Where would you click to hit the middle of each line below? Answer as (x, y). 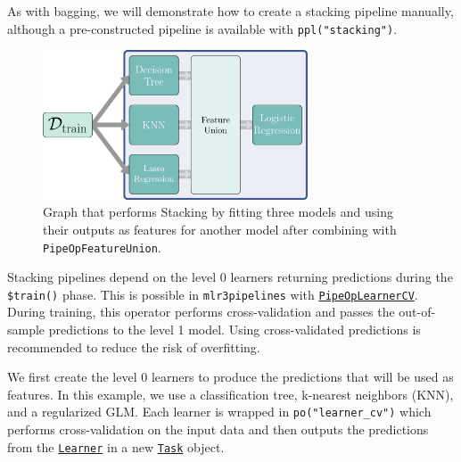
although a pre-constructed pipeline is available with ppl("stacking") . (202, 28)
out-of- (417, 312)
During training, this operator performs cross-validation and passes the (201, 312)
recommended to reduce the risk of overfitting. (134, 346)
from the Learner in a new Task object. (116, 446)
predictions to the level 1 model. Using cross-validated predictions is (235, 330)
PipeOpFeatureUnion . (102, 247)
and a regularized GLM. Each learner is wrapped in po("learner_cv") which (219, 412)
